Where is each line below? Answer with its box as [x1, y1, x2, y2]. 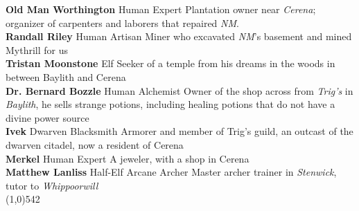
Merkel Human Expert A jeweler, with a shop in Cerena [6, 151, 249, 165]
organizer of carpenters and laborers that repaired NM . [6, 15, 239, 30]
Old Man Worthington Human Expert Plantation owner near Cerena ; [6, 2, 316, 16]
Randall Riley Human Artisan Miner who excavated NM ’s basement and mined [6, 29, 352, 44]
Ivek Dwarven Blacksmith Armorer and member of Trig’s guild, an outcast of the [6, 124, 353, 138]
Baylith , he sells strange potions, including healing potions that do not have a [6, 97, 335, 111]
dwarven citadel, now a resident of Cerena [6, 137, 184, 152]
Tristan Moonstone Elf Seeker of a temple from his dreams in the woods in [6, 56, 335, 71]
